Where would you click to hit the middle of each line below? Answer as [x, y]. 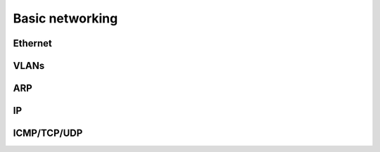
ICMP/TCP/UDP [48, 133]
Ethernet [33, 43]
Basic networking [65, 18]
